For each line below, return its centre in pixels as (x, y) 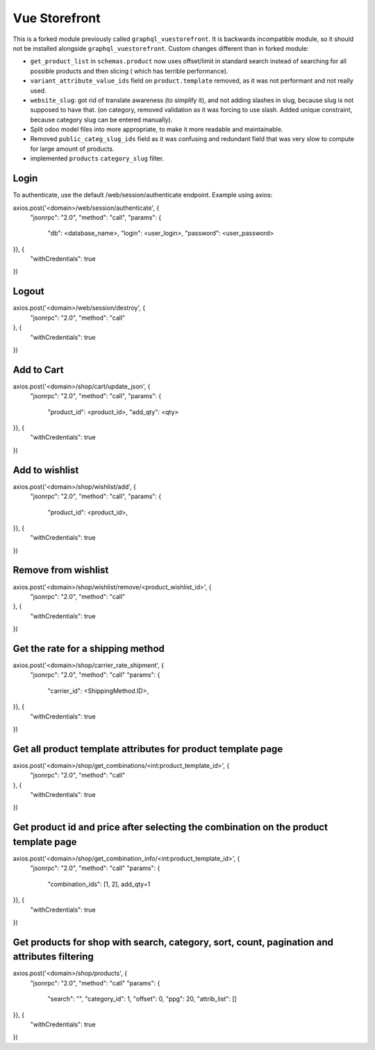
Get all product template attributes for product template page (148, 749)
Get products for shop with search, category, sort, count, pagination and (173, 942)
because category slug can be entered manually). (101, 120)
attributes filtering (53, 957)
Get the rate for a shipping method (89, 649)
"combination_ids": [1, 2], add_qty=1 (99, 884)
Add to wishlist (46, 470)
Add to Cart (38, 369)
